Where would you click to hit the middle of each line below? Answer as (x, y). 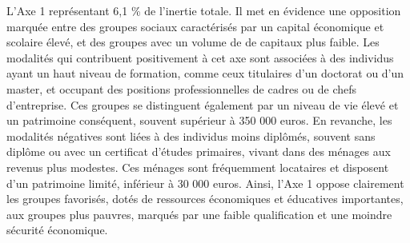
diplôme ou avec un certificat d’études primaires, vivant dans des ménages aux (199, 151)
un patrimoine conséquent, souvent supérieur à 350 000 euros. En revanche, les (199, 120)
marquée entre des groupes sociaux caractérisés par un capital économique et (195, 26)
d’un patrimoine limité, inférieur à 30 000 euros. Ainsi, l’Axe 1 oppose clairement (205, 183)
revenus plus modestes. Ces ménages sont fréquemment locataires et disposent (198, 167)
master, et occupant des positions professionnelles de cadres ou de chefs (182, 88)
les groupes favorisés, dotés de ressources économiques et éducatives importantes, (205, 199)
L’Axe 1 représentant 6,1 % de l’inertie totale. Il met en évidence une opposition (204, 10)
